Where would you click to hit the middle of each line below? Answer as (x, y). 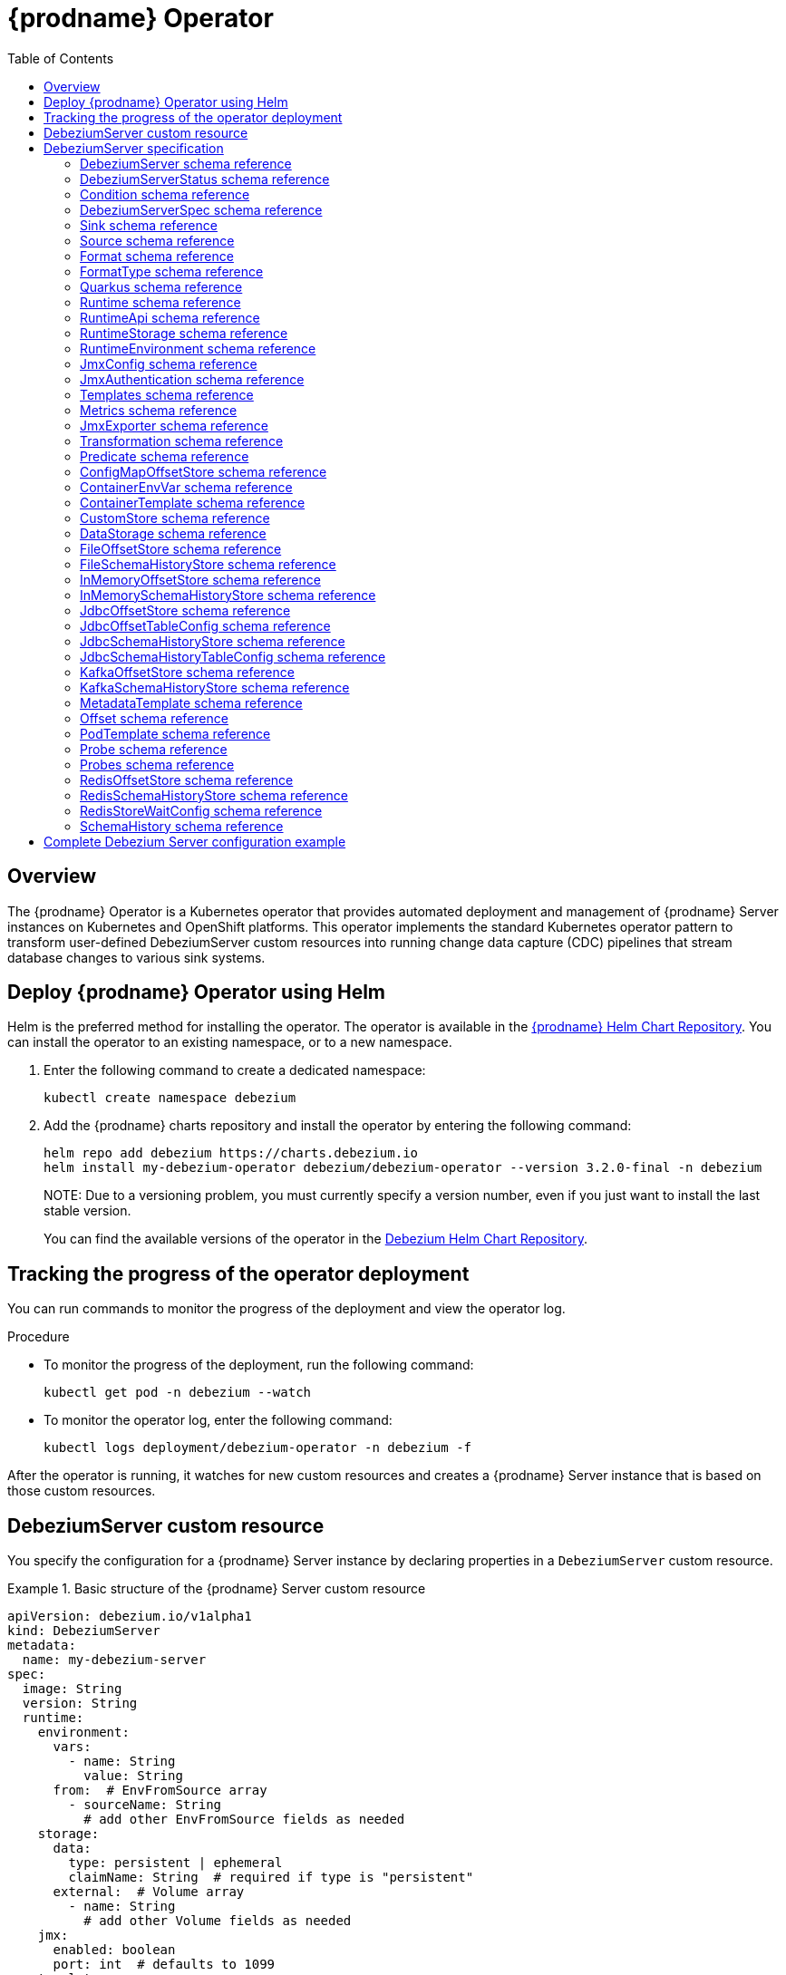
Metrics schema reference (159, 410)
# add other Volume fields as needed (218, 1921)
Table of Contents (61, 58)
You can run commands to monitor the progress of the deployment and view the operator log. (286, 1309)
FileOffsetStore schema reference (181, 548)
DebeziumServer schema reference (186, 163)
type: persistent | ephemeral (175, 1863)
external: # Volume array (149, 1892)
